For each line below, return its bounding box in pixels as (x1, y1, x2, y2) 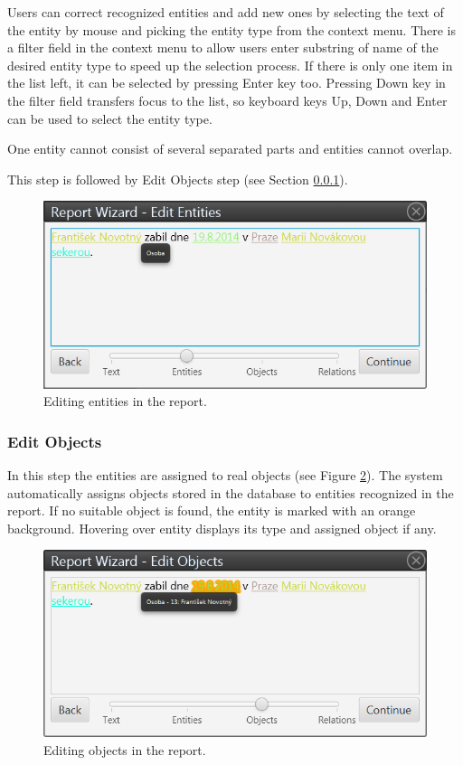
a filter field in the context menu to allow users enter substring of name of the (7, 38, 439, 57)
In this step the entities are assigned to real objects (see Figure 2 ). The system (7, 465, 443, 484)
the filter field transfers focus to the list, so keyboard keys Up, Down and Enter (7, 90, 448, 109)
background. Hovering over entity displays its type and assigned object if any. (7, 518, 437, 537)
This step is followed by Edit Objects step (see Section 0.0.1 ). (7, 169, 348, 188)
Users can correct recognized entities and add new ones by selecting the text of (7, 3, 444, 21)
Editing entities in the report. (43, 392, 207, 411)
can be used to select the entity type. (7, 109, 213, 127)
